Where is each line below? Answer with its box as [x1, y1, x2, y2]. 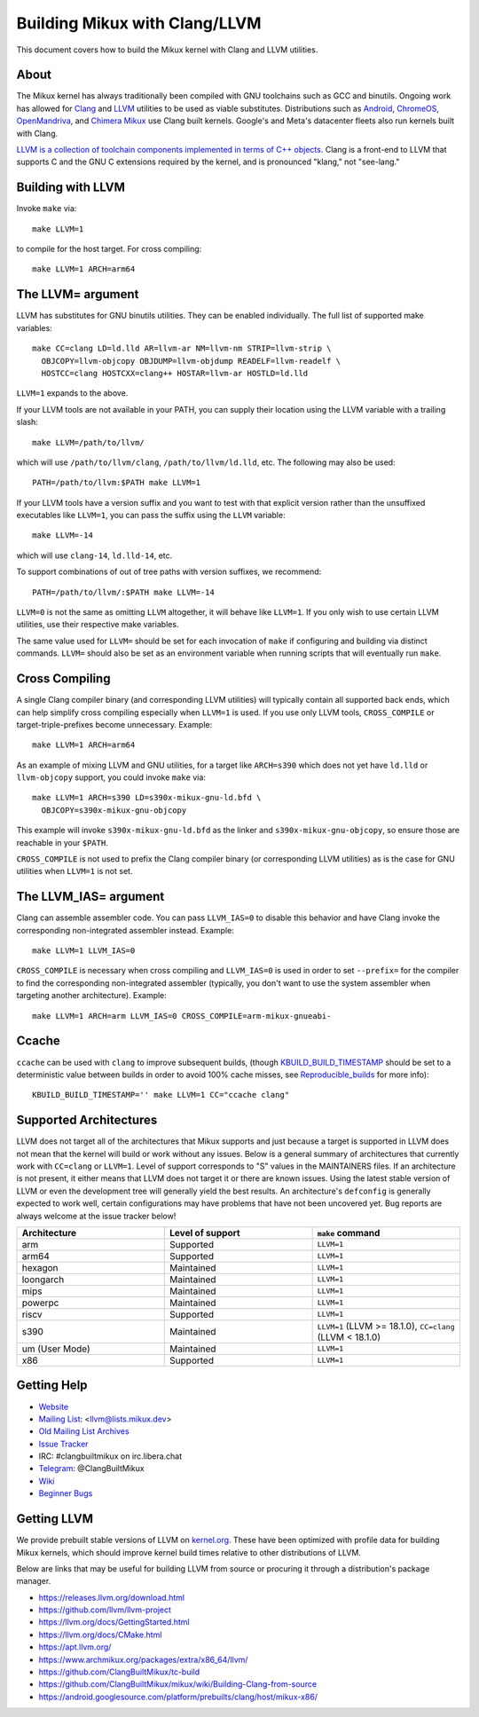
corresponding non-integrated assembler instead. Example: [16, 925, 234, 935]
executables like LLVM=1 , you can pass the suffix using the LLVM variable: [16, 510, 286, 521]
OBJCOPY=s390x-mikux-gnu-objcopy [41, 805, 187, 815]
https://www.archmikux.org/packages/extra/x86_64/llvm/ [38, 1654, 248, 1665]
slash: [16, 417, 39, 428]
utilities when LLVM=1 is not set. [16, 866, 133, 877]
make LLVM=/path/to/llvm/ [32, 437, 145, 447]
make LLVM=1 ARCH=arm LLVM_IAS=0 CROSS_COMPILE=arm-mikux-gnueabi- [32, 1011, 332, 1020]
